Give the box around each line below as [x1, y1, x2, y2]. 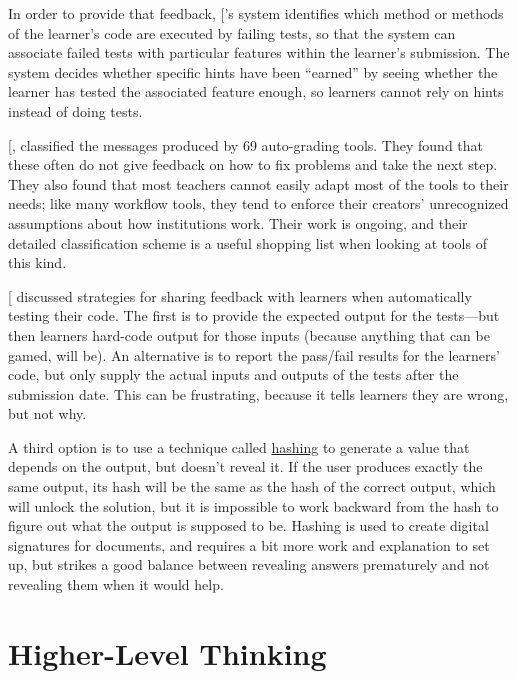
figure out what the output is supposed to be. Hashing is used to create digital [8, 515, 489, 536]
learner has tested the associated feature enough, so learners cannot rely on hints [8, 81, 504, 102]
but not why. [8, 403, 87, 424]
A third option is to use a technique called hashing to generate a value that [8, 436, 470, 457]
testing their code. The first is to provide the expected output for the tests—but [8, 305, 500, 326]
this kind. [8, 252, 67, 273]
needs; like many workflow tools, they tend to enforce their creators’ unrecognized [8, 193, 509, 214]
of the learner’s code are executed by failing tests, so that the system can [8, 22, 456, 43]
